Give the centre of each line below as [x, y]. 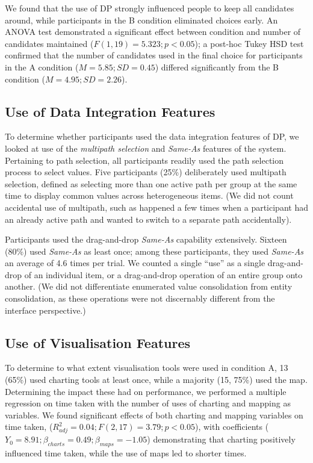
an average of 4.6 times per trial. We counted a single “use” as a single [135, 263]
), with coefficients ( [232, 427]
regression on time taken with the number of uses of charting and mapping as [148, 403]
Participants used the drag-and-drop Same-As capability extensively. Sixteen [146, 239]
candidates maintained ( [49, 43]
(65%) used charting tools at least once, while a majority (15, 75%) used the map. [156, 380]
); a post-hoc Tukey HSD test [249, 43]
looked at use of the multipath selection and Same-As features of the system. [146, 148]
